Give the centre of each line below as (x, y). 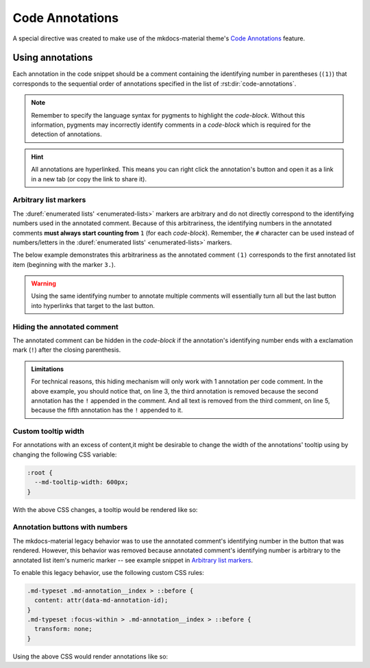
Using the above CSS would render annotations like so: (90, 656)
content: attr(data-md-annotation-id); (101, 600)
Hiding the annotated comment (66, 326)
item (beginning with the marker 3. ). (64, 264)
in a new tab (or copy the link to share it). (89, 179)
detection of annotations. (66, 134)
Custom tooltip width (49, 431)
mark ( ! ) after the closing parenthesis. (67, 350)
